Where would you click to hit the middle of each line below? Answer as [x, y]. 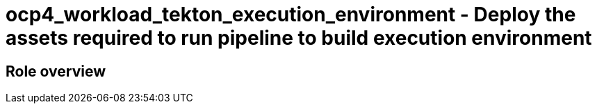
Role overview [56, 71]
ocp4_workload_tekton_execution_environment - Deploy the [291, 14]
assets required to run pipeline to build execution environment [299, 38]
